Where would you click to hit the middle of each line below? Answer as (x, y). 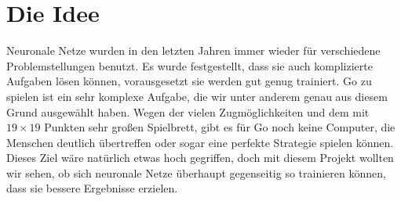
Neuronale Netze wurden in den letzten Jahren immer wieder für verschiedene (193, 50)
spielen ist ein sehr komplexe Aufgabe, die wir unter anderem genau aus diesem (197, 96)
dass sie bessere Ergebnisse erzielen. (92, 188)
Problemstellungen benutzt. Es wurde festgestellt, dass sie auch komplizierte (190, 65)
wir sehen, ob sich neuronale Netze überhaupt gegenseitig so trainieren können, (196, 172)
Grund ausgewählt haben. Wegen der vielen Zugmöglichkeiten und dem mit (188, 111)
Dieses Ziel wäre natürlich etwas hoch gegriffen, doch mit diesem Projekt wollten (200, 158)
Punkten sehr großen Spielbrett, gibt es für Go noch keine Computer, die (220, 127)
